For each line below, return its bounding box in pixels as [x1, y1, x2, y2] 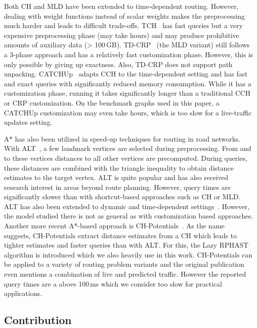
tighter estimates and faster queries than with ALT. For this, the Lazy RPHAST [4, 240, 249, 250]
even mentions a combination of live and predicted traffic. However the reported [4, 269, 246, 279]
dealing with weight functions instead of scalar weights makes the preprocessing [4, 10, 245, 21]
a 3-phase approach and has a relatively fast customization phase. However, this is [4, 49, 253, 59]
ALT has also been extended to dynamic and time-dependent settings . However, [4, 201, 250, 211]
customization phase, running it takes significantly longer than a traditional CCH [4, 88, 251, 98]
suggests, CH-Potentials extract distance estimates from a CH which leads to [4, 230, 237, 240]
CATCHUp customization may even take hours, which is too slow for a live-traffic [4, 107, 252, 117]
